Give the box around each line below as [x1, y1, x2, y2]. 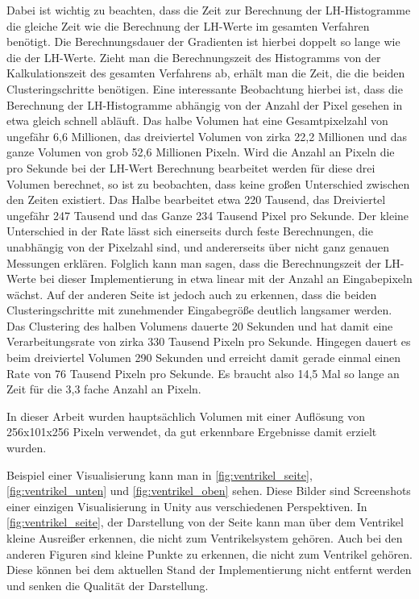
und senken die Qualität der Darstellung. [6, 576, 209, 593]
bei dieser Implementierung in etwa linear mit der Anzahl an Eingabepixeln [39, 270, 413, 287]
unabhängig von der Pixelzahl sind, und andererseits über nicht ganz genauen [6, 238, 390, 255]
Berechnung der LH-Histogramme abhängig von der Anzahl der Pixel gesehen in [6, 96, 403, 113]
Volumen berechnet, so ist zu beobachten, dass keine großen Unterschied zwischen [6, 175, 410, 192]
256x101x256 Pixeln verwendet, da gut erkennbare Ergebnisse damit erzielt [6, 423, 377, 440]
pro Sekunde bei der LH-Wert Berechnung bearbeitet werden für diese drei [6, 159, 375, 176]
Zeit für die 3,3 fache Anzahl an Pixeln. [6, 381, 201, 397]
